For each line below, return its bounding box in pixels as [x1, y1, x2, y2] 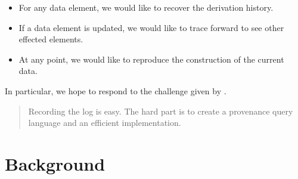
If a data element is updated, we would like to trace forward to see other [18, 21, 284, 33]
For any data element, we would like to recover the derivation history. [18, 1, 274, 13]
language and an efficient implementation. [28, 116, 181, 129]
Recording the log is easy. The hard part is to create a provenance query [28, 104, 293, 117]
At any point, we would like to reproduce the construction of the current [18, 53, 284, 65]
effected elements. [18, 33, 83, 45]
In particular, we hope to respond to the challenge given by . [5, 84, 226, 97]
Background [5, 151, 105, 175]
